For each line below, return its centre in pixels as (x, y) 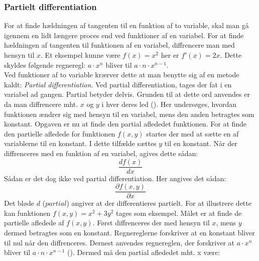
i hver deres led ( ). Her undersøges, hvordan (169, 104)
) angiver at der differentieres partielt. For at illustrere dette (159, 203)
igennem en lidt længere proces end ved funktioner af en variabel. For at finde (124, 35)
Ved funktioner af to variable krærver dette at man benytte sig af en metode (122, 75)
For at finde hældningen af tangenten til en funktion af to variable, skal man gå (126, 25)
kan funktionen (27, 213)
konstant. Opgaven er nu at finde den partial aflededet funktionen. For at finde (125, 124)
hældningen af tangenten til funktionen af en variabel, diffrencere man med (119, 45)
